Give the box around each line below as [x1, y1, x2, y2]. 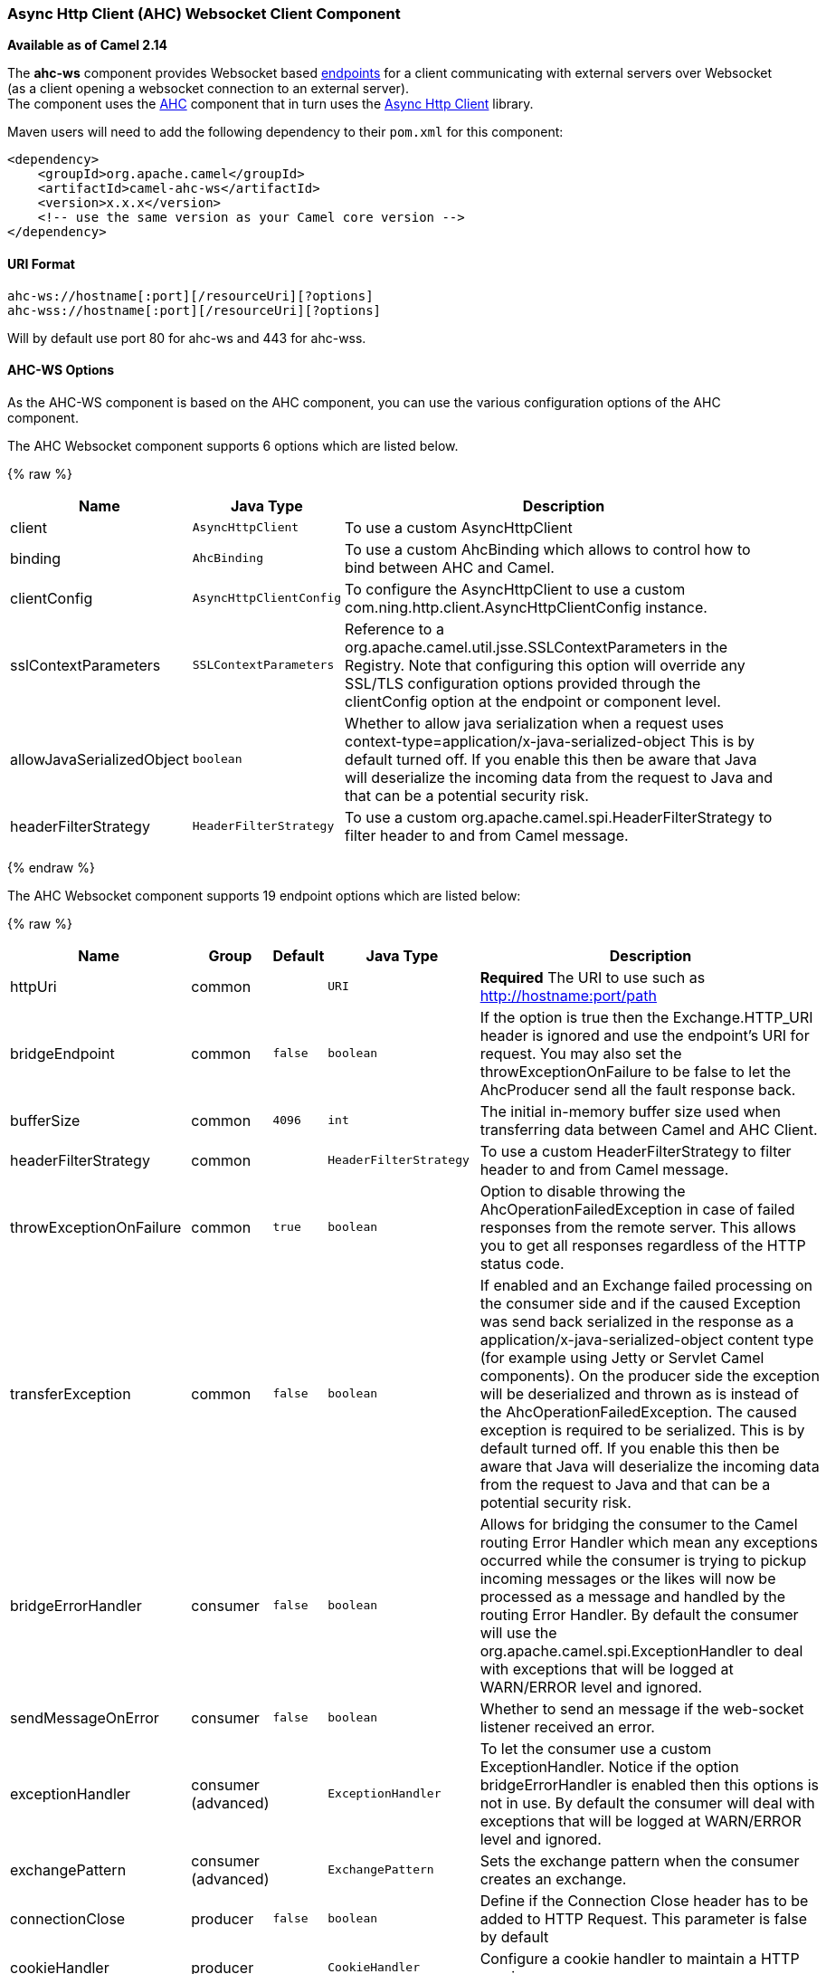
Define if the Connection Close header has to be [479, 1891, 809, 1910]
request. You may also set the [479, 1044, 682, 1063]
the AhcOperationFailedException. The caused [479, 1402, 797, 1421]
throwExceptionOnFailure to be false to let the [479, 1062, 792, 1081]
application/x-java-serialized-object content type [479, 1330, 814, 1349]
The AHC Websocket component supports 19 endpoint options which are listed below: [7, 887, 521, 903]
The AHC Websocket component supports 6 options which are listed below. [7, 437, 459, 453]
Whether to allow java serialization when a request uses [345, 713, 724, 732]
